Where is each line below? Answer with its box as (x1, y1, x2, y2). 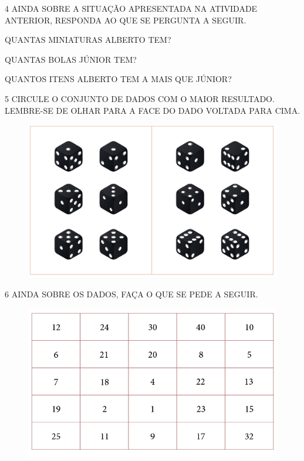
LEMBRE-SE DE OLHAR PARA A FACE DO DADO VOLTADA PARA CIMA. (5, 104, 300, 116)
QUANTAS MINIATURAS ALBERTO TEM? (5, 33, 171, 46)
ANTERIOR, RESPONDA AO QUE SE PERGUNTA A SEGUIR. (5, 13, 246, 26)
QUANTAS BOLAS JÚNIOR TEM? (5, 53, 137, 65)
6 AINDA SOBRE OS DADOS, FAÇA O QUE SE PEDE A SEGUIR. (5, 288, 258, 300)
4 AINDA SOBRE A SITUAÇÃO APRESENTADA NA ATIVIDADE (5, 2, 258, 14)
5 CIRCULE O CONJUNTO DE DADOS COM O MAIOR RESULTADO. (5, 92, 275, 104)
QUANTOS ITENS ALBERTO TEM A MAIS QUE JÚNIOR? (5, 73, 232, 85)
